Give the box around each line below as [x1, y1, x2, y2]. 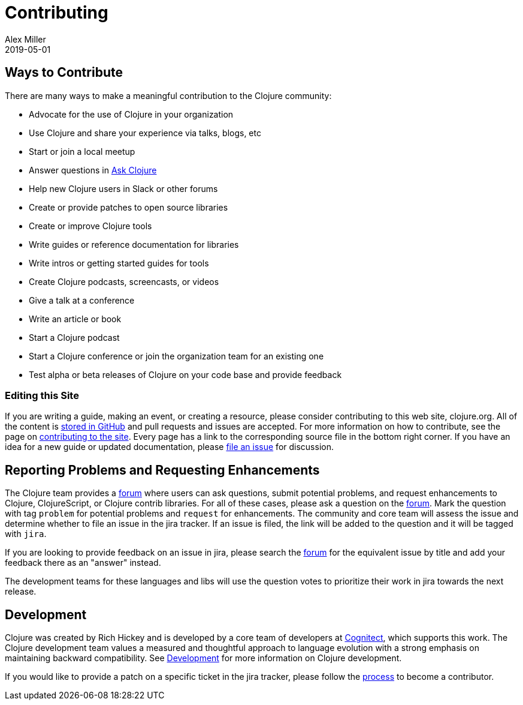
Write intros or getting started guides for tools [29, 257, 209, 268]
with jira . [5, 529, 47, 539]
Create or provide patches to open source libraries [29, 202, 228, 212]
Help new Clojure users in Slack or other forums [29, 183, 218, 194]
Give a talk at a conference [29, 295, 135, 305]
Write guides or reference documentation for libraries [29, 239, 239, 250]
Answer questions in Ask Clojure [29, 164, 157, 175]
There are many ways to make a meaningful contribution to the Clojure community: [5, 90, 332, 101]
